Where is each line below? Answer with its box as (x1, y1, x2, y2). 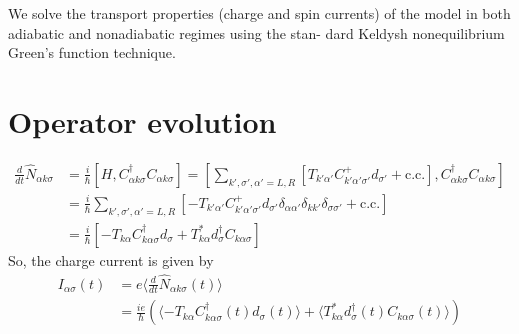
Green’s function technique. (8, 42, 176, 63)
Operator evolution (8, 100, 277, 141)
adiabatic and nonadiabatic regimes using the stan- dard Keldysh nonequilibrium (8, 22, 505, 43)
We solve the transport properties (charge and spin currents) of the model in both (8, 3, 511, 23)
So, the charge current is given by (8, 249, 214, 270)
